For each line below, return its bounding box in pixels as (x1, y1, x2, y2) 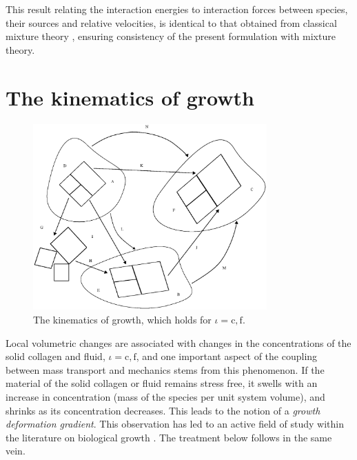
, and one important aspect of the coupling (136, 349, 318, 363)
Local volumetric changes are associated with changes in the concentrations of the (6, 335, 351, 350)
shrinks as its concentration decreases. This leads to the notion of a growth (6, 403, 320, 417)
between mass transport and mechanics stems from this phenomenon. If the (6, 362, 325, 377)
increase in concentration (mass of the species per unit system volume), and (6, 390, 325, 404)
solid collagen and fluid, (6, 349, 105, 363)
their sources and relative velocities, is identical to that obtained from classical (6, 15, 337, 30)
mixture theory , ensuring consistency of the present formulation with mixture (6, 29, 336, 43)
